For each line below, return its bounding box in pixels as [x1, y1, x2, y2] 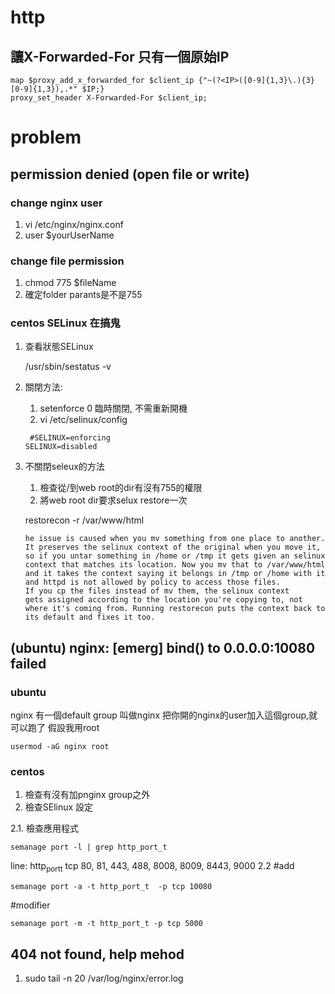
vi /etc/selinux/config [39, 414, 128, 426]
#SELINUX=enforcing [29, 433, 111, 443]
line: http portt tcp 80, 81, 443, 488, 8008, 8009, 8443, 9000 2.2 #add [10, 860, 295, 875]
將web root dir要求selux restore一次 [39, 494, 188, 506]
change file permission [10, 254, 125, 268]
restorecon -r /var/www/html [24, 514, 145, 526]
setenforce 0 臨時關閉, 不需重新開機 [39, 402, 188, 415]
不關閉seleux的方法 [24, 461, 105, 473]
